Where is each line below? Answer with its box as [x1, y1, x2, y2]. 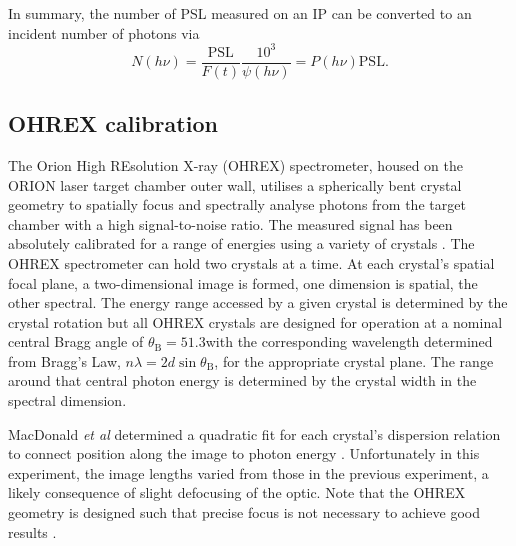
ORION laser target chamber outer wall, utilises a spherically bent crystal [8, 174, 462, 195]
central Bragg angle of [8, 331, 144, 352]
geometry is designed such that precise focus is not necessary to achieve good [8, 502, 480, 523]
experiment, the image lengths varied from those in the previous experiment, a [8, 462, 489, 483]
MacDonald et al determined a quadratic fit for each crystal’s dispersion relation [8, 423, 501, 444]
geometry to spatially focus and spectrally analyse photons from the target [8, 194, 466, 215]
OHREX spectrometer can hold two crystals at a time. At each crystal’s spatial [8, 252, 495, 273]
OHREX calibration [8, 108, 218, 139]
